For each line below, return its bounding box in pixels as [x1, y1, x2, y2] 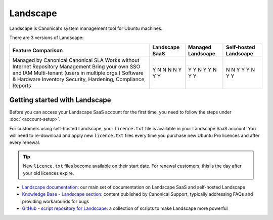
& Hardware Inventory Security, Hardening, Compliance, [12, 76, 146, 83]
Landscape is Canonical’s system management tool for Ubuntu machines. [9, 25, 163, 31]
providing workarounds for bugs [22, 198, 89, 204]
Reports [12, 82, 31, 89]
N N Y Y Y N [225, 66, 255, 74]
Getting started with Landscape [9, 95, 111, 104]
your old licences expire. [23, 170, 74, 176]
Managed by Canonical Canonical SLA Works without [12, 57, 140, 64]
